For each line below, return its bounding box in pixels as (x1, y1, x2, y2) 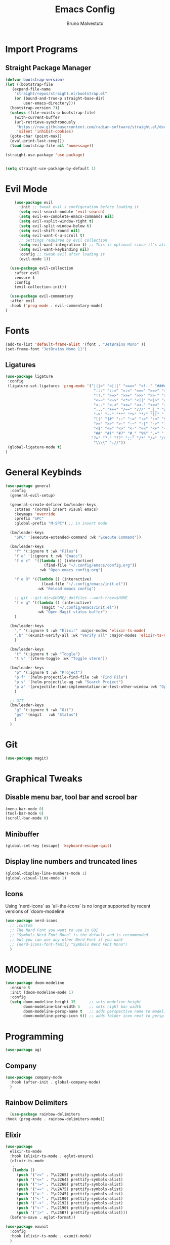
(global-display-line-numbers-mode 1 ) (5, 871, 87, 876)
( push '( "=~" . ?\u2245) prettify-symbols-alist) (16, 1191, 123, 1196)
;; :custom (10, 923, 33, 928)
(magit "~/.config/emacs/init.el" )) (41, 605, 119, 610)
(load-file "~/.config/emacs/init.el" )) (41, 581, 128, 586)
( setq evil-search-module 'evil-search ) (18, 209, 105, 214)
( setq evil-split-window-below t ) (18, 223, 92, 228)
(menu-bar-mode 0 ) (5, 806, 44, 811)
